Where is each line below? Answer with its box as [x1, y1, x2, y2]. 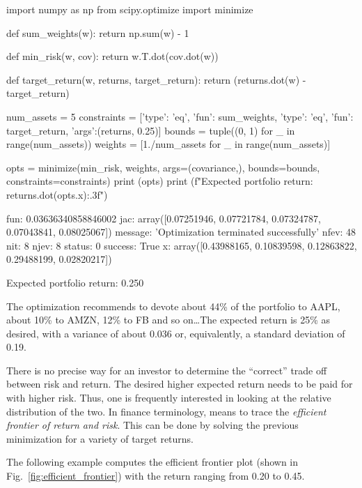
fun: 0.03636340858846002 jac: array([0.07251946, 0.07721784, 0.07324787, [6, 211, 322, 225]
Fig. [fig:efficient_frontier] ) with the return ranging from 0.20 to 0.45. [6, 468, 305, 483]
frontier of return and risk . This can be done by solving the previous [6, 418, 299, 432]
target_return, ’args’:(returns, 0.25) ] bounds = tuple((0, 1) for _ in [6, 123, 295, 137]
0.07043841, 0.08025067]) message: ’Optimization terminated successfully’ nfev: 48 [6, 224, 356, 239]
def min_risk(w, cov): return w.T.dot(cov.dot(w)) [6, 49, 219, 63]
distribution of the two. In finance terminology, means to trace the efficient [6, 404, 326, 418]
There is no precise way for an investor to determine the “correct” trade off [6, 363, 327, 377]
